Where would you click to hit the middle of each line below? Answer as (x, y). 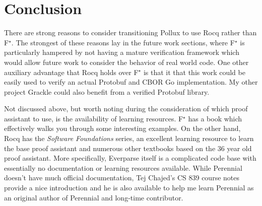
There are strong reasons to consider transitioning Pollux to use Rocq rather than (130, 32)
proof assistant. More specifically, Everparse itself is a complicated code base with (130, 158)
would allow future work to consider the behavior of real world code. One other (126, 62)
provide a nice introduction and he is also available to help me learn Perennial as (129, 188)
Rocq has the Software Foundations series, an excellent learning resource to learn (129, 138)
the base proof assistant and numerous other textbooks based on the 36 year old (128, 148)
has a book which (215, 118)
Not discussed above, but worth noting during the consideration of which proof (126, 109)
